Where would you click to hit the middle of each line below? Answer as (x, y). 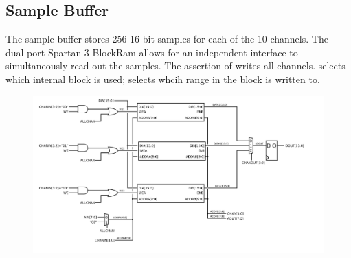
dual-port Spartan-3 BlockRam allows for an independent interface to (152, 52)
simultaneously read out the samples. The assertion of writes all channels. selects (175, 66)
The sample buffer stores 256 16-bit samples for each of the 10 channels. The (167, 39)
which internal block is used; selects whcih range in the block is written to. (163, 79)
